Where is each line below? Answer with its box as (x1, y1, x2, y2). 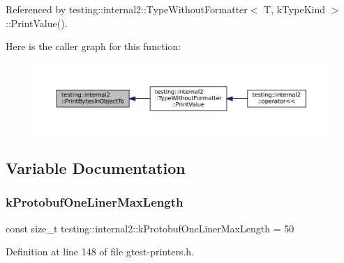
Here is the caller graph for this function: (6, 39, 181, 54)
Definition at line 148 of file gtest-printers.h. (6, 244, 194, 259)
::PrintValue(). (6, 15, 68, 30)
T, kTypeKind (264, 2, 326, 16)
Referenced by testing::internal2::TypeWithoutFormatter (6, 2, 248, 16)
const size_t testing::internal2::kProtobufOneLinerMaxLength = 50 (6, 221, 294, 235)
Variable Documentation (6, 157, 186, 179)
